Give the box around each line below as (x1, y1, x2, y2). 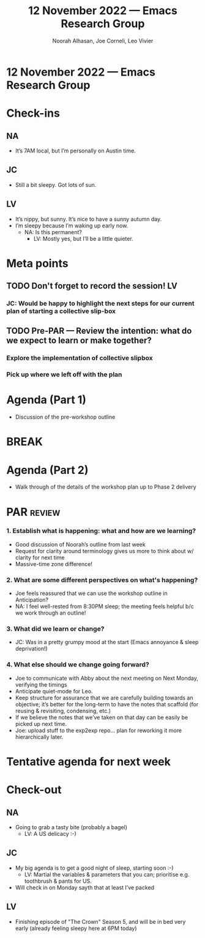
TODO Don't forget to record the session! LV (6, 281, 177, 291)
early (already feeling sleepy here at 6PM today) (15, 924, 137, 932)
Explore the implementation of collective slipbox (6, 354, 153, 363)
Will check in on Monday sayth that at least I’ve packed (15, 883, 155, 891)
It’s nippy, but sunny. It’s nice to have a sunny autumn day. (15, 215, 162, 223)
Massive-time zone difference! (15, 560, 93, 567)
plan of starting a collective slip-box (6, 307, 116, 315)
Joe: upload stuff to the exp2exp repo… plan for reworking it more (15, 727, 182, 734)
